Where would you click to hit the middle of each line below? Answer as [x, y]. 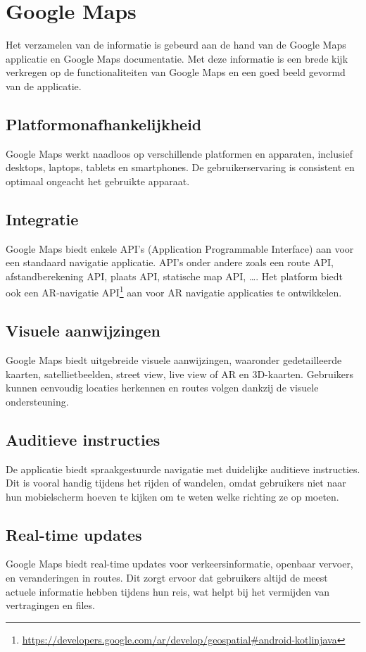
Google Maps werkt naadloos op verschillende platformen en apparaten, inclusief [179, 153]
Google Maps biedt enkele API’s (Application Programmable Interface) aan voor [180, 248]
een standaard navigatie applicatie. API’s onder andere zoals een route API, [170, 262]
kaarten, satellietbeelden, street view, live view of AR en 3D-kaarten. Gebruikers [180, 374]
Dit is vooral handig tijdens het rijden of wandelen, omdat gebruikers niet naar [176, 483]
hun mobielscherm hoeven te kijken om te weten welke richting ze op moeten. [172, 496]
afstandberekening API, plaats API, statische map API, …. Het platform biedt [174, 276]
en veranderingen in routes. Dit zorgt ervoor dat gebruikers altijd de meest [167, 578]
